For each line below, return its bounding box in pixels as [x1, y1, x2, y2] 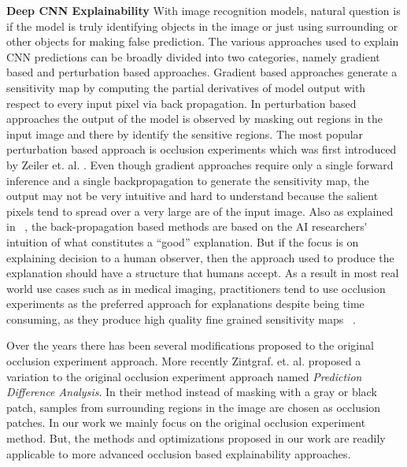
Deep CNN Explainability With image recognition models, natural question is [6, 2, 401, 18]
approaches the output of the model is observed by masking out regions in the [6, 110, 383, 127]
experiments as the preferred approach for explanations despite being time [6, 295, 364, 312]
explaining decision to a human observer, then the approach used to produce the [6, 249, 394, 265]
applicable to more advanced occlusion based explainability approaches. [6, 445, 351, 461]
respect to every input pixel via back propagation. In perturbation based [6, 95, 357, 111]
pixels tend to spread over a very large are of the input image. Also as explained [6, 202, 394, 219]
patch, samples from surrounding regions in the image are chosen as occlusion [6, 398, 381, 415]
